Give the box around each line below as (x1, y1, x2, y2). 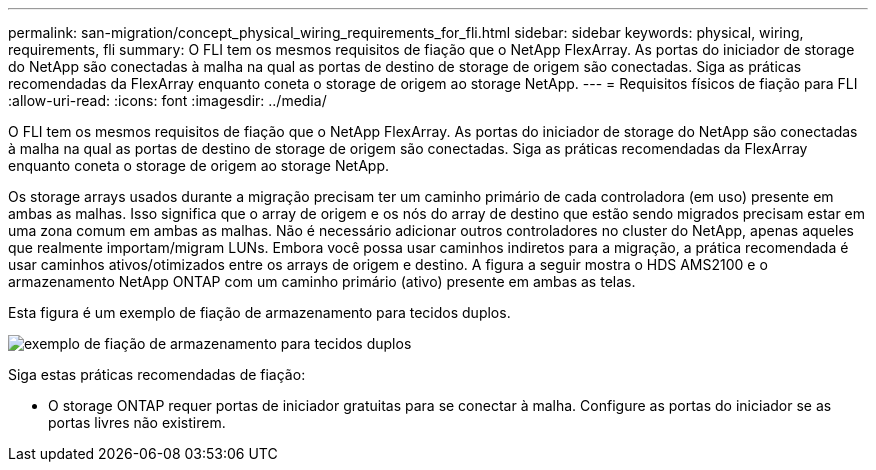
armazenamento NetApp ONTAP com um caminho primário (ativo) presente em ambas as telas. (8, 273, 636, 290)
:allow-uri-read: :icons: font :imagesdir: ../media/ (8, 92, 327, 109)
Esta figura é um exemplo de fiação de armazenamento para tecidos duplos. (8, 304, 511, 321)
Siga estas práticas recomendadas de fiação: (8, 366, 306, 383)
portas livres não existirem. (48, 414, 226, 431)
